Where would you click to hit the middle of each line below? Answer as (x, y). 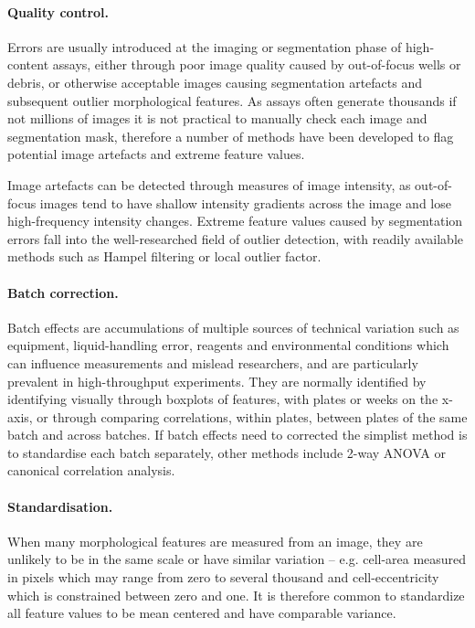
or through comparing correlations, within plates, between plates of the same (252, 416)
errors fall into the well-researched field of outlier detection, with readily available (235, 238)
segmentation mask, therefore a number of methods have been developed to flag (231, 136)
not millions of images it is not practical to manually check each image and (217, 118)
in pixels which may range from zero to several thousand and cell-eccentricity (223, 577)
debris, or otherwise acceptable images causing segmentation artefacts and (215, 82)
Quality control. (58, 11)
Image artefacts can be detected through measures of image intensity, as (209, 184)
